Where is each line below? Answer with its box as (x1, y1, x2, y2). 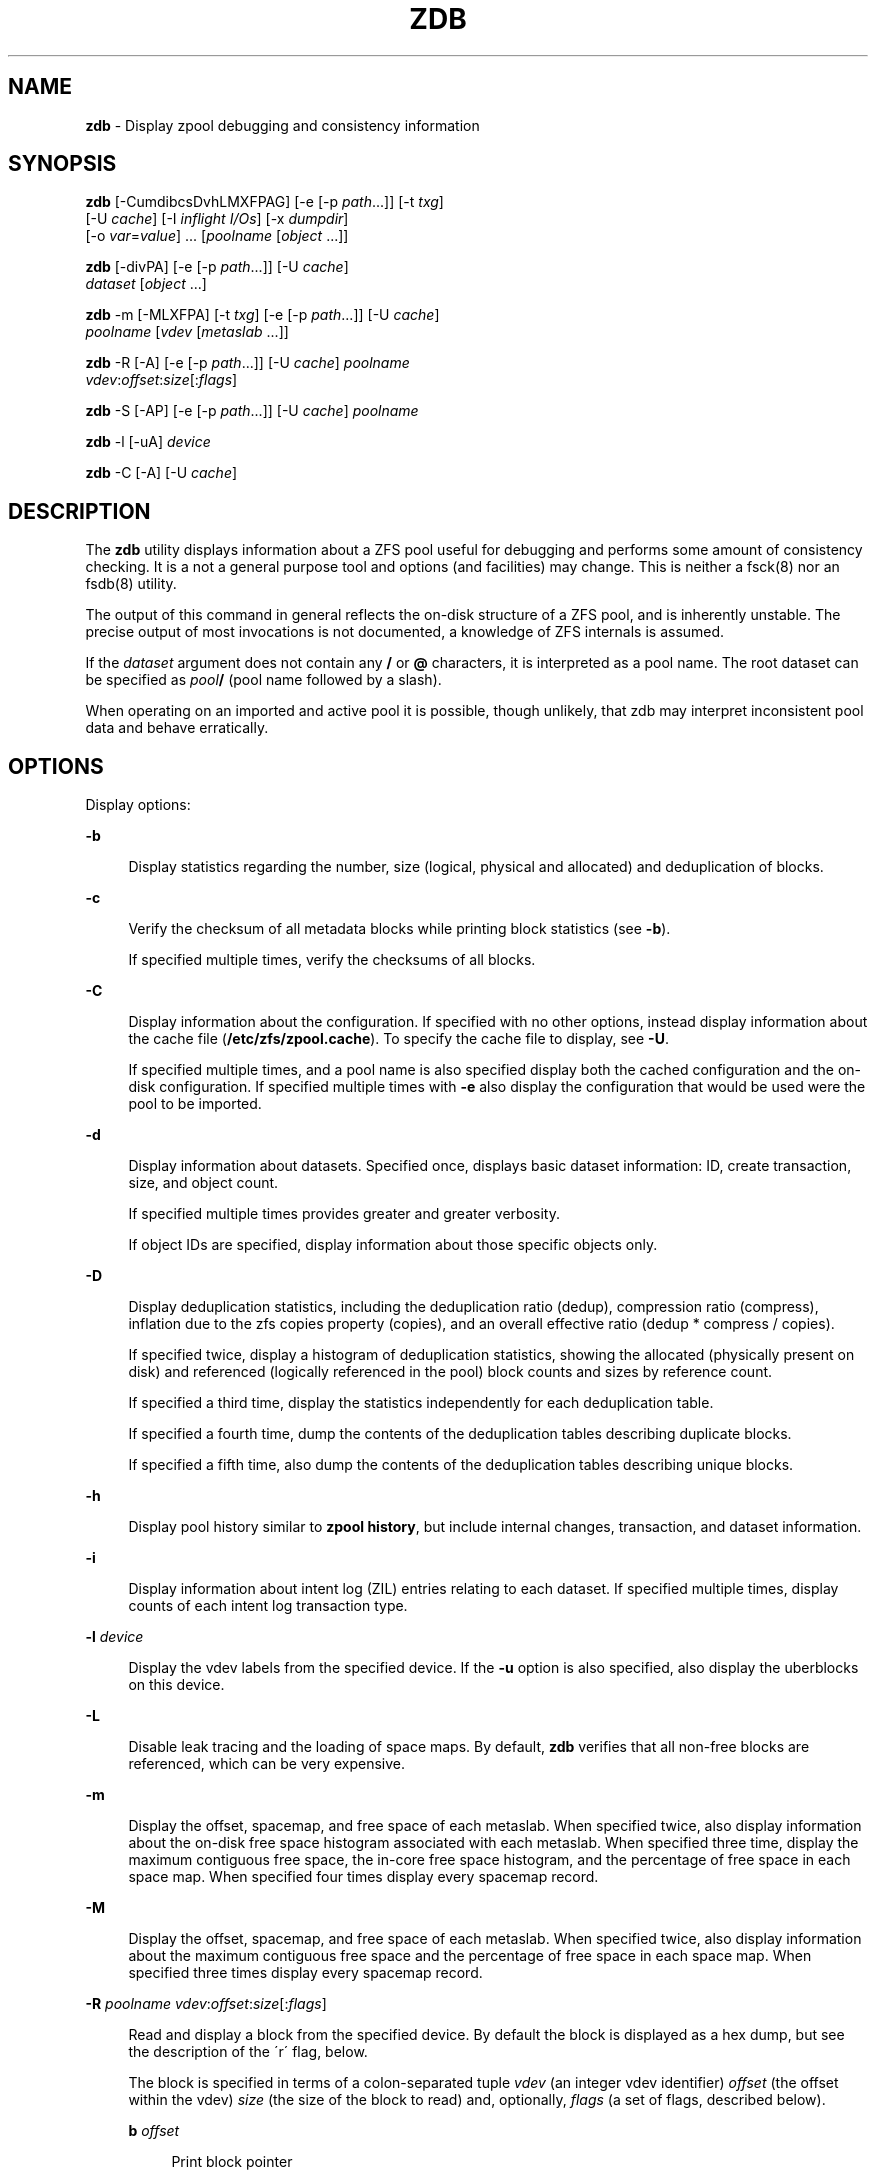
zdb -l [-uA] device (85, 433, 211, 451)
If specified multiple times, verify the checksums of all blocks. (128, 951, 536, 969)
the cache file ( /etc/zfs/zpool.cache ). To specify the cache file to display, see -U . (128, 1030, 669, 1048)
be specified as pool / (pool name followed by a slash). (85, 671, 442, 689)
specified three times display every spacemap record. (128, 1964, 483, 1982)
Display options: (85, 796, 191, 814)
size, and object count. (128, 1174, 279, 1192)
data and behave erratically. (85, 719, 269, 737)
